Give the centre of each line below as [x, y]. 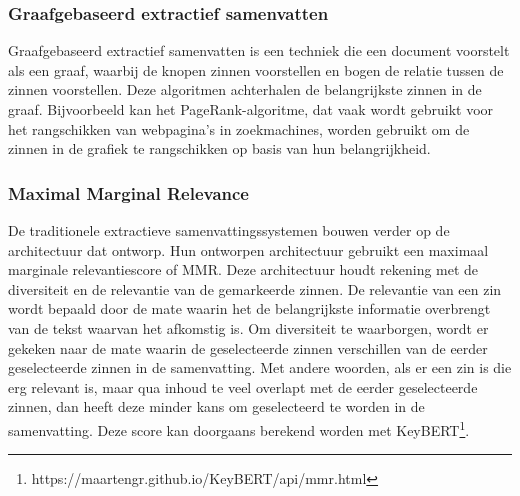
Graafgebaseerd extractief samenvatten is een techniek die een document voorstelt [259, 50]
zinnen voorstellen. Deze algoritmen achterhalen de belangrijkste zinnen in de [245, 89]
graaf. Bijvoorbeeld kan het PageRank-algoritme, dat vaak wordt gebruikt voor [251, 109]
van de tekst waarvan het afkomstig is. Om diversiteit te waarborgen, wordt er [248, 327]
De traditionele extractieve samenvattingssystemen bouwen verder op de [229, 230]
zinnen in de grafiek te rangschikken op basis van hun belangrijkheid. [219, 148]
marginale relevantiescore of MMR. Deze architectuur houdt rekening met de [243, 269]
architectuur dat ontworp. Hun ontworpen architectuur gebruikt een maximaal [248, 249]
